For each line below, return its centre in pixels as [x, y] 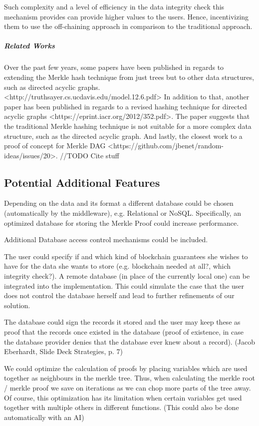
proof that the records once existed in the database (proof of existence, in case [124, 332]
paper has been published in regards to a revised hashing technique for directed [126, 106]
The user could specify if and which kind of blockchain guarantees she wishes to [126, 256]
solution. [17, 305]
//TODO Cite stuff [90, 155]
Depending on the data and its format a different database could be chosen [119, 203]
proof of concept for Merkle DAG [55, 146]
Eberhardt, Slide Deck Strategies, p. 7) [63, 351]
